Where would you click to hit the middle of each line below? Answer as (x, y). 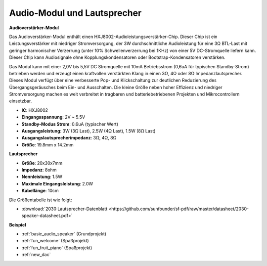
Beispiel (18, 224)
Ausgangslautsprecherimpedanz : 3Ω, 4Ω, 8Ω (69, 138)
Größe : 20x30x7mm (42, 163)
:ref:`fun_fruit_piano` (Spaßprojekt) (57, 248)
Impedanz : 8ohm (39, 170)
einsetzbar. (21, 101)
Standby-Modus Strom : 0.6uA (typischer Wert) (70, 124)
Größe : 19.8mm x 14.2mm (47, 145)
